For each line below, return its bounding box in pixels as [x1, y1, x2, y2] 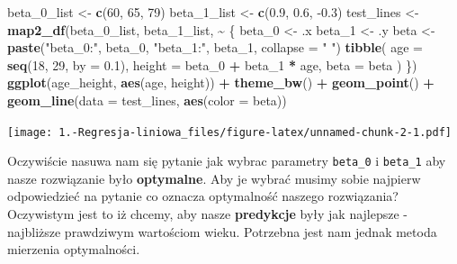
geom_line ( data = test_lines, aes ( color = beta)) [7, 90, 287, 109]
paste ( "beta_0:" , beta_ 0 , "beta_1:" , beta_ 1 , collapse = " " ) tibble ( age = [7, 38, 423, 57]
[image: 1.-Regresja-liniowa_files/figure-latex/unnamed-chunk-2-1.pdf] [7, 125, 452, 139]
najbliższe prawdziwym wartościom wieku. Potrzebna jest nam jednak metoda [7, 222, 437, 241]
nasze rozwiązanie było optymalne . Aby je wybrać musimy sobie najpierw [7, 168, 421, 187]
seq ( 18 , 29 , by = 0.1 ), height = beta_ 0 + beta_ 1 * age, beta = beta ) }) [7, 55, 417, 74]
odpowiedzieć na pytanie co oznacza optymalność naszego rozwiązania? [7, 187, 399, 205]
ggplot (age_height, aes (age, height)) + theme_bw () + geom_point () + [7, 73, 435, 92]
